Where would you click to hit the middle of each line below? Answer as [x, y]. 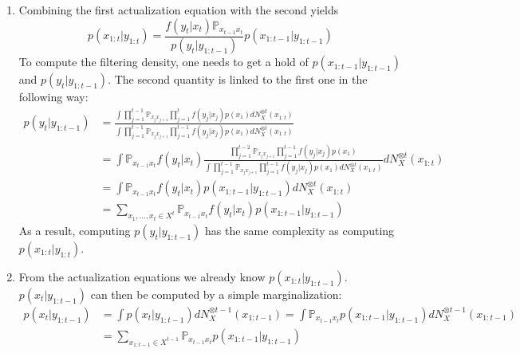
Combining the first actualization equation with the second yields [179, 10]
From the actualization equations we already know [142, 276]
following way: [53, 97]
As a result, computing [75, 230]
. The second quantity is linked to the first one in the [238, 79]
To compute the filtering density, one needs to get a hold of [163, 62]
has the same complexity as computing [300, 230]
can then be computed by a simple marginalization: [216, 294]
